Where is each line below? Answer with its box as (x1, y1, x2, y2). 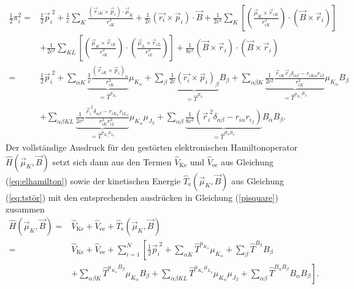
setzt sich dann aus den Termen (52, 155, 172, 168)
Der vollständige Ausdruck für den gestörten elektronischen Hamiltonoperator (6, 140, 298, 153)
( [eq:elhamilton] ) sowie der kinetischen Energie (6, 174, 181, 187)
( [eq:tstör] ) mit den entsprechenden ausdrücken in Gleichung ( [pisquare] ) (6, 190, 279, 203)
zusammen (6, 203, 45, 216)
